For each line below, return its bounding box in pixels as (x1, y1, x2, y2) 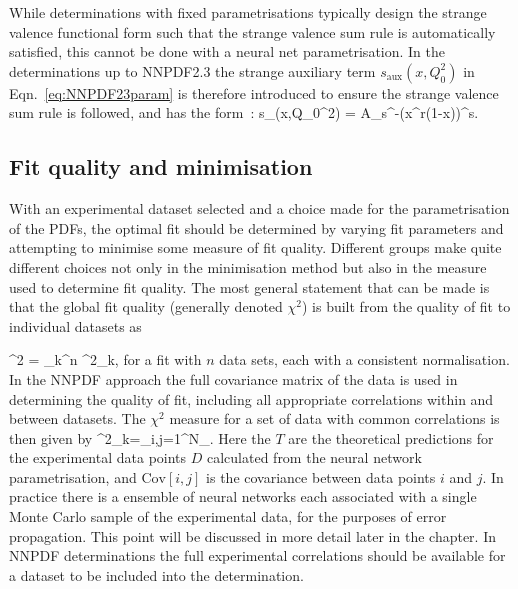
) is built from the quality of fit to (301, 296, 511, 317)
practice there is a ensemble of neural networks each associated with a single (9, 486, 477, 507)
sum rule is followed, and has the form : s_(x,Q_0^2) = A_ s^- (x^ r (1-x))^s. (9, 102, 479, 123)
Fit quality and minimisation (9, 151, 313, 182)
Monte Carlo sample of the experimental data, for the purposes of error (9, 506, 447, 527)
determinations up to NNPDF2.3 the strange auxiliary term (9, 60, 376, 81)
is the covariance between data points (206, 466, 436, 487)
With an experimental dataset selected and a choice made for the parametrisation (9, 198, 510, 219)
